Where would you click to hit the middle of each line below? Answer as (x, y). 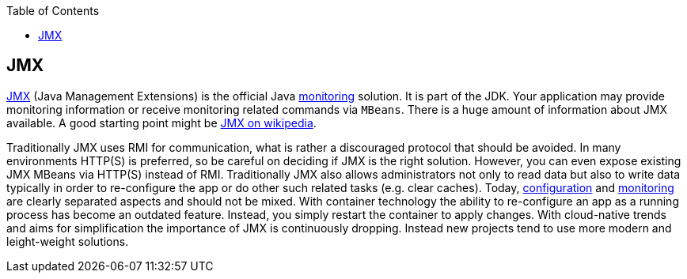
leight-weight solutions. (68, 241)
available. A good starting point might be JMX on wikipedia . (161, 123)
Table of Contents (53, 11)
